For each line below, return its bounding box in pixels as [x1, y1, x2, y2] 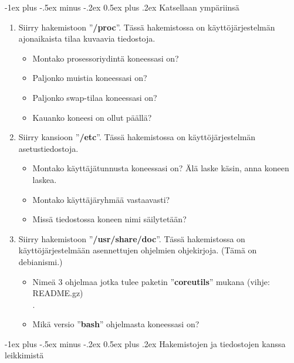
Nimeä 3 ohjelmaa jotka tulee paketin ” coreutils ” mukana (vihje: [32, 275, 270, 287]
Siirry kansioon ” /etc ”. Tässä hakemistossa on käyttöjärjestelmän [18, 131, 256, 143]
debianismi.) [18, 255, 63, 267]
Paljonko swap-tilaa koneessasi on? [32, 91, 157, 103]
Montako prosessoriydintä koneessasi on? [32, 52, 179, 64]
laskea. [32, 173, 57, 185]
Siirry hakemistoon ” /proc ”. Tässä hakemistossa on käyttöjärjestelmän [18, 21, 275, 33]
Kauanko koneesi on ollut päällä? [32, 111, 152, 123]
